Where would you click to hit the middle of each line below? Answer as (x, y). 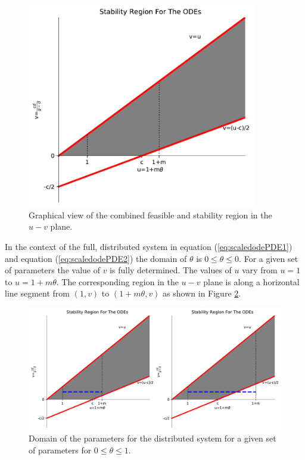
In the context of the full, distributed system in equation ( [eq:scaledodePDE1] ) (149, 247)
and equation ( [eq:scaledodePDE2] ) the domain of (96, 258)
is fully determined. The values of (171, 270)
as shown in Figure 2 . (202, 293)
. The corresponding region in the (117, 281)
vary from (260, 270)
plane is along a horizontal (251, 281)
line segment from (37, 293)
